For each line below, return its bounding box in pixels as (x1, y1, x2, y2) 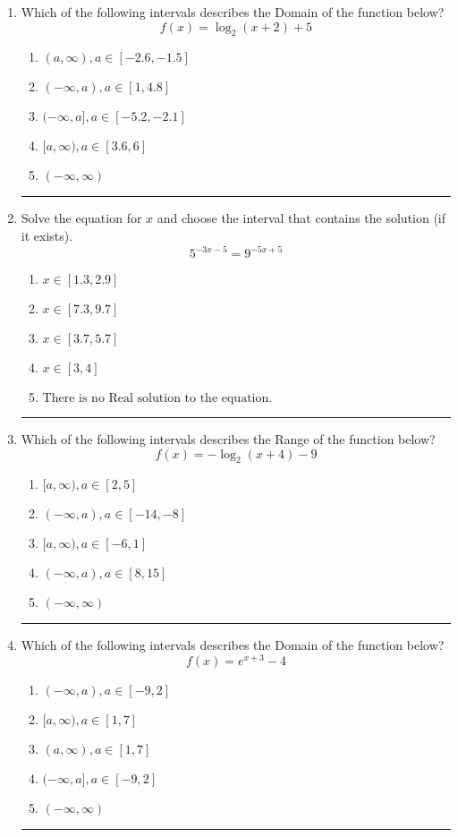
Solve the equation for (21, 209, 142, 227)
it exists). (21, 226, 73, 244)
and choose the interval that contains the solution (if (157, 209, 446, 227)
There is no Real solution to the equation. (42, 392, 273, 406)
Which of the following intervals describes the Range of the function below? (21, 430, 436, 448)
